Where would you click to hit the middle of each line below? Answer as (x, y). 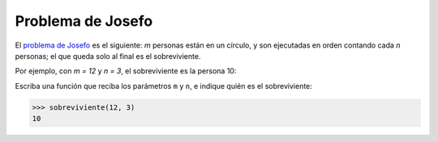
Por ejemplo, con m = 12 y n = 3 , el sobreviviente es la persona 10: (126, 71)
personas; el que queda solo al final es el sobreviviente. (108, 56)
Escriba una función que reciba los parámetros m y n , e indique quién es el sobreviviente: (163, 86)
